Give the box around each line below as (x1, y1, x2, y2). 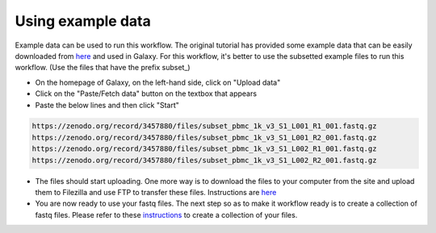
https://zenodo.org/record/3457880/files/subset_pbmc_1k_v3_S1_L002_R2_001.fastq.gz (31, 156, 377, 164)
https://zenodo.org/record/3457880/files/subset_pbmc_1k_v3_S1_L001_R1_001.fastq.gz (31, 122, 377, 131)
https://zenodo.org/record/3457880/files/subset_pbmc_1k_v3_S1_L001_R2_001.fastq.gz (31, 133, 377, 142)
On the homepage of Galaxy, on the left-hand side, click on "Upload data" (35, 77, 281, 87)
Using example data (15, 12, 151, 30)
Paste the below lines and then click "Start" (35, 100, 179, 110)
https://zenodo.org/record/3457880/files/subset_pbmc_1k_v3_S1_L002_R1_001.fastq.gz (31, 144, 377, 153)
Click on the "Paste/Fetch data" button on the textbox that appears (35, 89, 258, 98)
